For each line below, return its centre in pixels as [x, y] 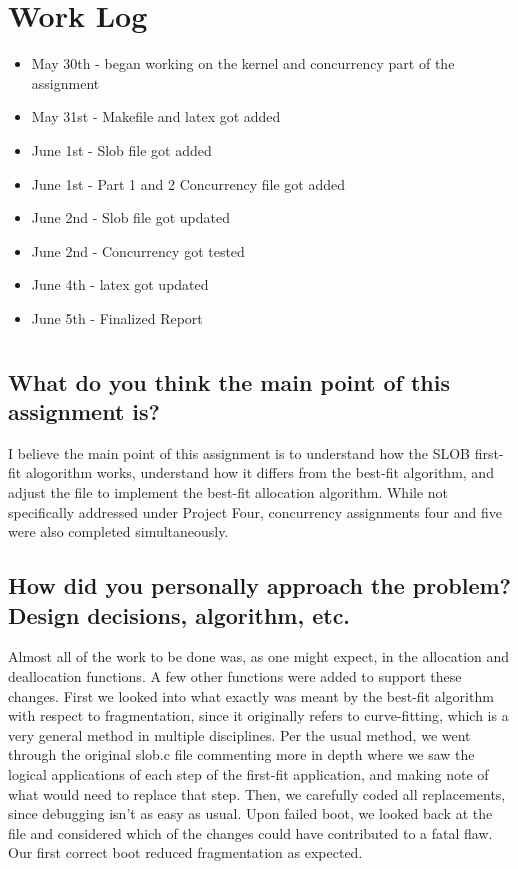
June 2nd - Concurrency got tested [138, 250]
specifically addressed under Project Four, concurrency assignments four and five [255, 511]
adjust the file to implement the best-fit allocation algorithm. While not [228, 492]
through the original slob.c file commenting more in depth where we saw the [241, 754]
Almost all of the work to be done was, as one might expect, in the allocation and [259, 656]
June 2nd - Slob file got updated [130, 217]
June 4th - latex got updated [120, 284]
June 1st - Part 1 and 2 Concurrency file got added [188, 183]
